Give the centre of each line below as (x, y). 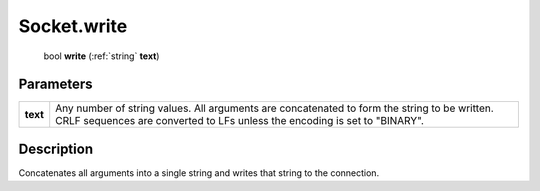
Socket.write (73, 26)
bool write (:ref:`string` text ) (101, 56)
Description (56, 148)
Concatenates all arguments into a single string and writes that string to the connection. (199, 172)
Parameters (55, 84)
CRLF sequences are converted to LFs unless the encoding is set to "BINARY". (240, 121)
